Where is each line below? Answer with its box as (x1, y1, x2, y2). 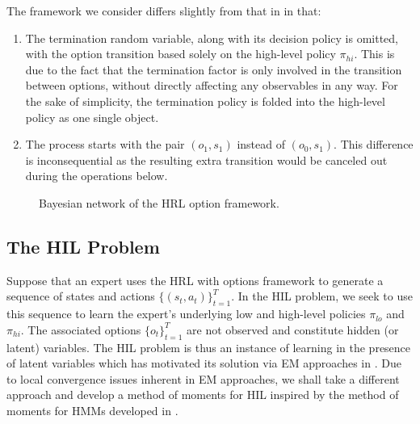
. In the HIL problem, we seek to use (231, 288, 413, 304)
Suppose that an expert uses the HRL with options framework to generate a (6, 271, 384, 288)
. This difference (334, 136, 414, 153)
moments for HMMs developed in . (6, 401, 178, 418)
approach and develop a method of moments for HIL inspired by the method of (6, 386, 399, 403)
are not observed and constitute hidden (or (187, 321, 399, 338)
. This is (354, 45, 395, 62)
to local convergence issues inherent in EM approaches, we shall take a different (6, 370, 400, 387)
